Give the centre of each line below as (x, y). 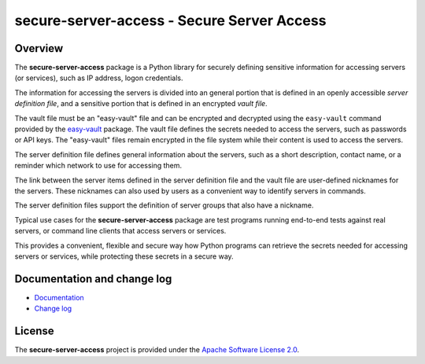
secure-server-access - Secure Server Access (170, 20)
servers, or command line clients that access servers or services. (120, 231)
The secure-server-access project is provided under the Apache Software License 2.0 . (157, 350)
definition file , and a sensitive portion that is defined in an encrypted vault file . (141, 104)
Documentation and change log (93, 279)
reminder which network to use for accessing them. (98, 166)
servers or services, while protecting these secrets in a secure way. (124, 256)
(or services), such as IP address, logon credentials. (99, 78)
